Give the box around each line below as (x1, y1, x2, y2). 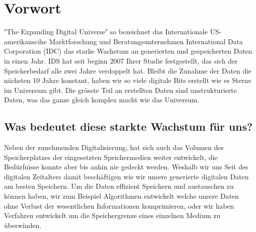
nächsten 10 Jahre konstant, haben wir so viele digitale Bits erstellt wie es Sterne (4, 75, 252, 85)
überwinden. (4, 220, 42, 230)
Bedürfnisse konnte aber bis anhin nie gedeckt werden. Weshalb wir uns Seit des (4, 161, 249, 172)
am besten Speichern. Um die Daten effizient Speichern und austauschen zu (4, 181, 234, 191)
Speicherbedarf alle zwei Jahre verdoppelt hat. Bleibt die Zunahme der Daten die (4, 65, 252, 76)
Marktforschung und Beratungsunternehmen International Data (49, 36, 243, 46)
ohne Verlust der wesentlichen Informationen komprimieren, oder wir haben (4, 200, 234, 211)
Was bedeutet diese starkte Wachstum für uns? (4, 119, 253, 134)
